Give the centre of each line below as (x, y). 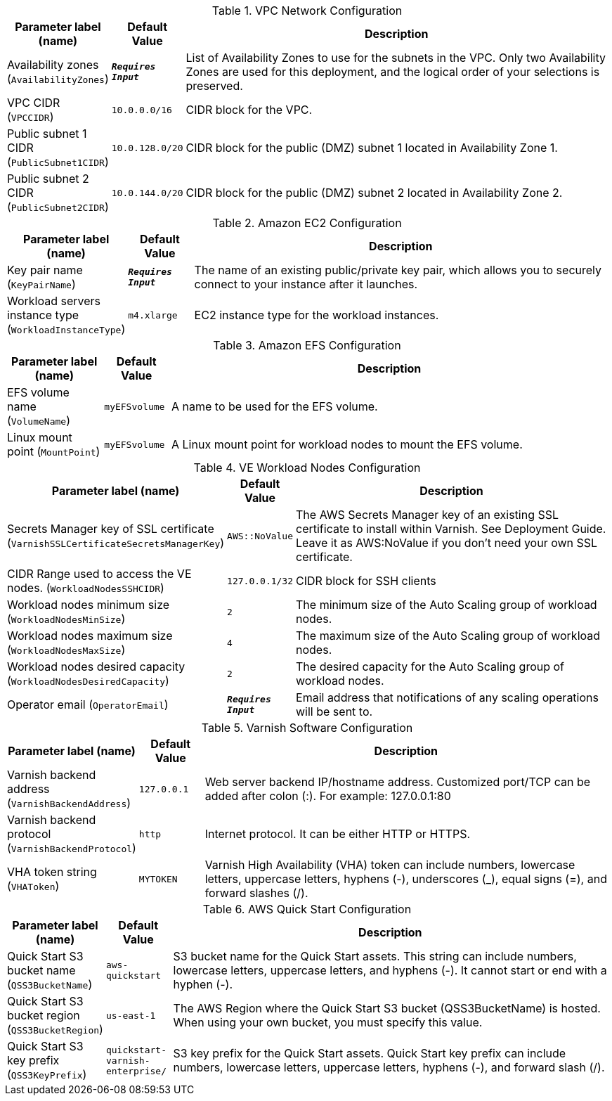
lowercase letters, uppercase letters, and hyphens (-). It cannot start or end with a (390, 970)
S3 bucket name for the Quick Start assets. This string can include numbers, (375, 956)
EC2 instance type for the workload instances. (317, 315)
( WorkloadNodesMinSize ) (66, 619)
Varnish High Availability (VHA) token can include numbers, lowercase (390, 865)
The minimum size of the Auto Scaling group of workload (447, 605)
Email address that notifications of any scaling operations (447, 697)
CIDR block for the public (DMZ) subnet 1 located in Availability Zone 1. (372, 148)
